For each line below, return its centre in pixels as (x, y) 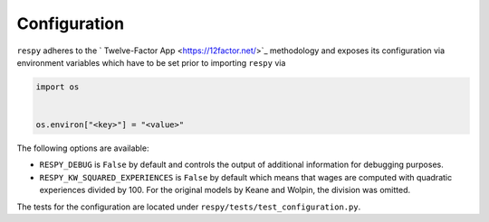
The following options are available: (83, 148)
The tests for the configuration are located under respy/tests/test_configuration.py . (189, 207)
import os (58, 87)
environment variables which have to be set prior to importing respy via (151, 62)
